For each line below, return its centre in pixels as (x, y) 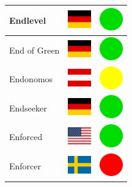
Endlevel (28, 20)
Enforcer (25, 166)
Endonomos (31, 79)
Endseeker (28, 108)
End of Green (35, 50)
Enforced (26, 137)
